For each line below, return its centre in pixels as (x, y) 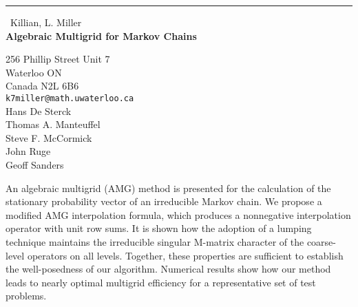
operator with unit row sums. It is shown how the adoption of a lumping (159, 228)
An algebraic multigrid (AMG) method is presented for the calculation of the (168, 188)
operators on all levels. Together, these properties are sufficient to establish (185, 255)
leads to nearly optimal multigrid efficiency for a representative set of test (161, 282)
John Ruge (28, 151)
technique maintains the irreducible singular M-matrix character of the (155, 241)
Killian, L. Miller (46, 22)
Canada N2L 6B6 (42, 86)
